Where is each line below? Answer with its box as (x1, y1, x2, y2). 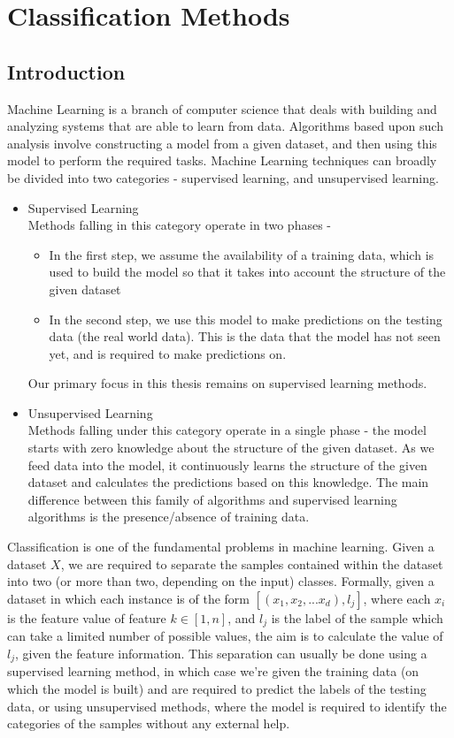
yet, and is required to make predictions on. (49, 344, 287, 362)
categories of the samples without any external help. (7, 714, 290, 733)
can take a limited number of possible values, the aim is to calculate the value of (7, 627, 443, 645)
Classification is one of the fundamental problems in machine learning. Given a (7, 537, 435, 556)
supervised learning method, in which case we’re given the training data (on (7, 662, 419, 681)
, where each (363, 589, 431, 607)
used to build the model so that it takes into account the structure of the (49, 262, 446, 281)
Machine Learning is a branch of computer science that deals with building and (7, 99, 437, 118)
